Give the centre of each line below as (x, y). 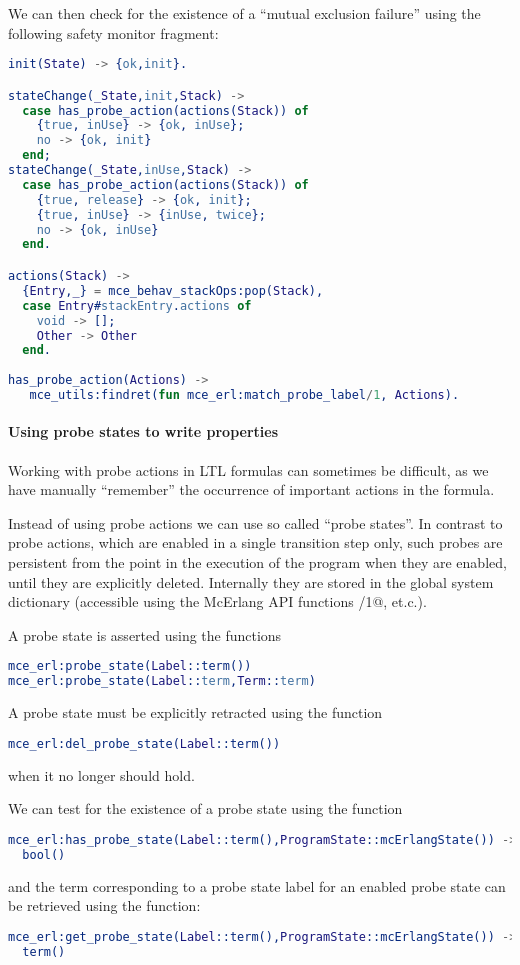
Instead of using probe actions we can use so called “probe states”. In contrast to (255, 522)
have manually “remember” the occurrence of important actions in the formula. (251, 489)
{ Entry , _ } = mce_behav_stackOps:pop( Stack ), (173, 290)
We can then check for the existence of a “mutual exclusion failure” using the (244, 13)
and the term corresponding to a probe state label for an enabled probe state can (257, 885)
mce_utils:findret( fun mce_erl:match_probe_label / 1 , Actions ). (244, 395)
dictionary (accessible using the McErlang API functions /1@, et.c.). (217, 601)
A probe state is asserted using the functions (145, 634)
